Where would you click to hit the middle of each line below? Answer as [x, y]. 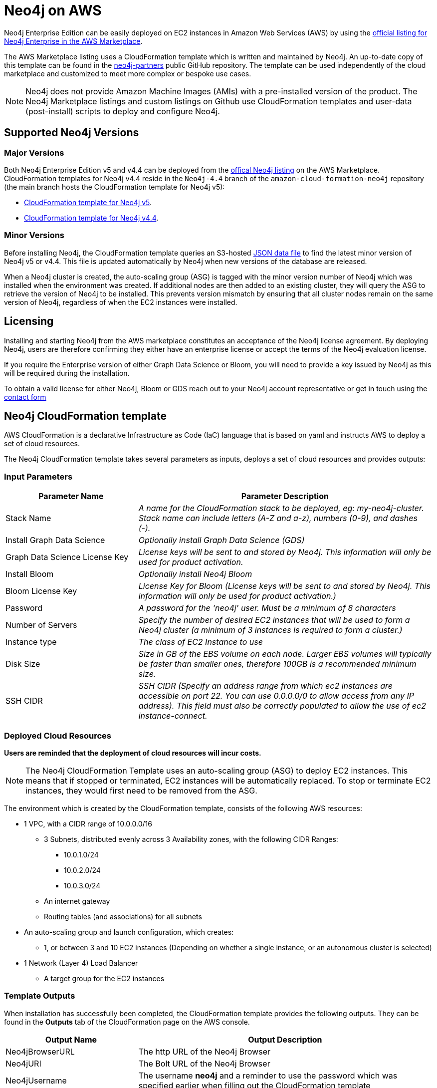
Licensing [29, 321]
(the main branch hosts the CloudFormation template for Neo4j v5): [114, 187]
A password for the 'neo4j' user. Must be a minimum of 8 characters [267, 608]
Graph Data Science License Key [67, 557]
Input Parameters [38, 476]
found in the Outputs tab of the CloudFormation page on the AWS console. [127, 1022]
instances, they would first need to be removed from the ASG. [141, 790]
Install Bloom [30, 574]
